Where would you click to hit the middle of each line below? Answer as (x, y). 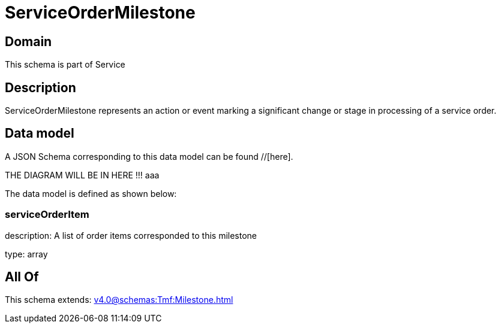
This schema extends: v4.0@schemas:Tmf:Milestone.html (119, 300)
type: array (26, 254)
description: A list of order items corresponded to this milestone (131, 235)
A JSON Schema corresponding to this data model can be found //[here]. (149, 156)
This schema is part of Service (65, 65)
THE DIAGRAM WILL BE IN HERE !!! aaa (82, 175)
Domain (28, 41)
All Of (22, 277)
